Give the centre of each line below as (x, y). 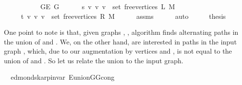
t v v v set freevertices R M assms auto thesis (123, 16)
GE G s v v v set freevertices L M (108, 6)
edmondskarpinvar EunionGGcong (62, 77)
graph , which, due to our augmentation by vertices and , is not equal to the (118, 51)
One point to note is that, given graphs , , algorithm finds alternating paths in (121, 32)
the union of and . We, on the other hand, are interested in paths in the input (121, 41)
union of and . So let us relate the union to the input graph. (94, 60)
